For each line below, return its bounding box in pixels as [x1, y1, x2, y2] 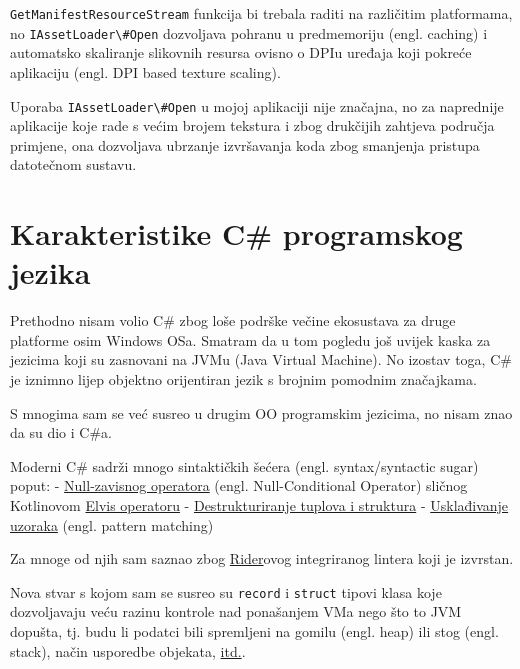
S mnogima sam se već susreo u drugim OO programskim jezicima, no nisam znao [10, 402, 513, 423]
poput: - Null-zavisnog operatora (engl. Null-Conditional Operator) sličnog [10, 475, 468, 496]
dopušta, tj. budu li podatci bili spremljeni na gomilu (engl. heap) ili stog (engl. [10, 621, 499, 642]
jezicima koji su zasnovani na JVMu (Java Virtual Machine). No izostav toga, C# [10, 349, 512, 370]
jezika [10, 252, 91, 293]
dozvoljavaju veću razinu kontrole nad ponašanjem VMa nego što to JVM [10, 601, 462, 622]
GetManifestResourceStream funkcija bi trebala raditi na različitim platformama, [10, 3, 513, 23]
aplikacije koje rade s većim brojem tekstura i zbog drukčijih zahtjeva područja [10, 115, 495, 136]
